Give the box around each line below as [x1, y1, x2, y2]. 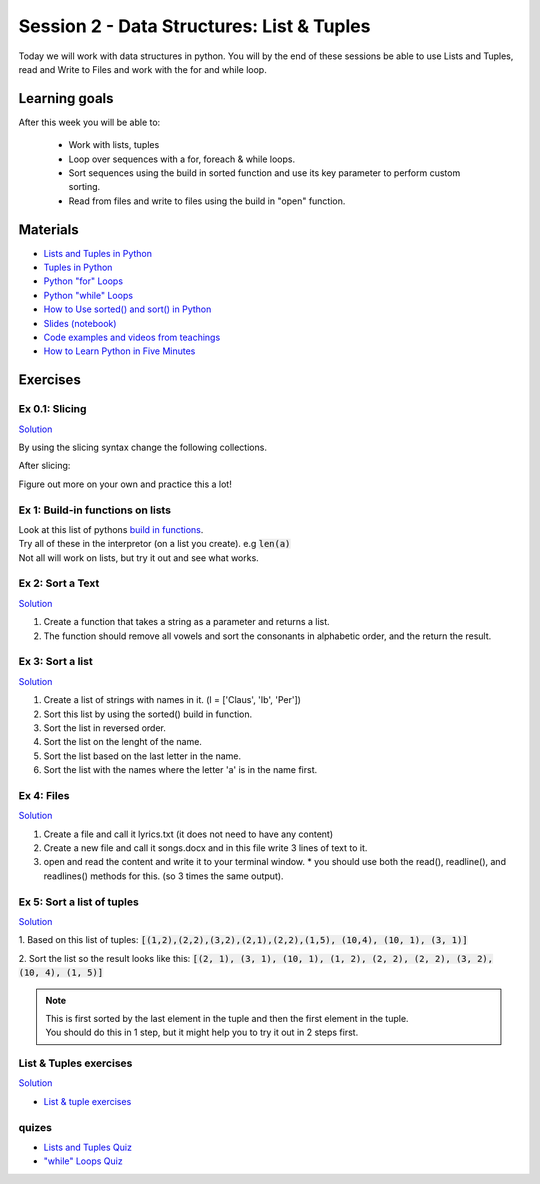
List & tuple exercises [43, 1095, 132, 1107]
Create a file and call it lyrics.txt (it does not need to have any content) [43, 828, 334, 840]
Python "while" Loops [43, 289, 134, 301]
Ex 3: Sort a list [18, 655, 94, 669]
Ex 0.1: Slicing [18, 402, 87, 416]
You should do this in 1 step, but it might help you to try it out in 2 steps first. [45, 1026, 359, 1039]
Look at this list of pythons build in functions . [18, 523, 204, 535]
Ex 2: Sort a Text [18, 576, 100, 590]
